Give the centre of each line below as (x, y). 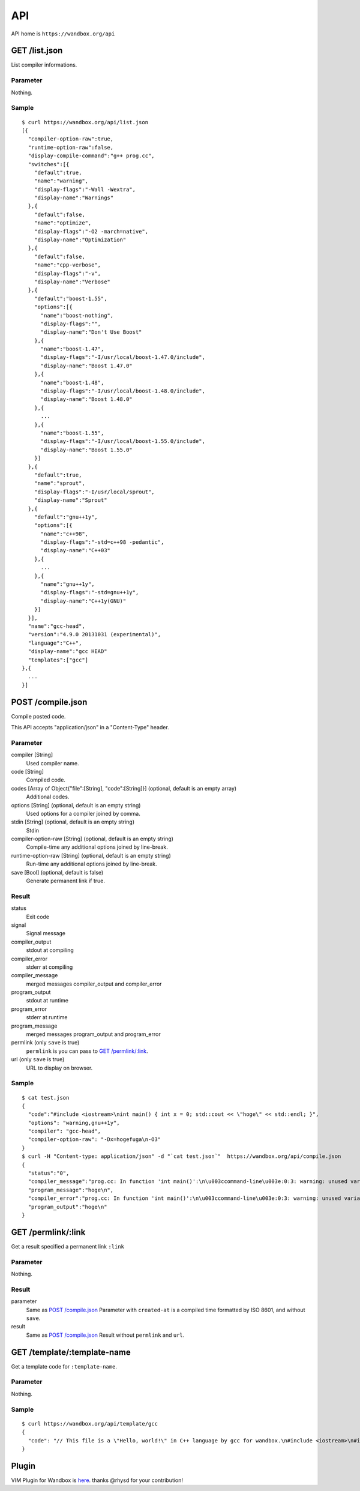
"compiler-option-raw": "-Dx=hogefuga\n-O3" (94, 1140)
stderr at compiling (49, 967)
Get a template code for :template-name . (64, 1366)
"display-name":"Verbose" (72, 282)
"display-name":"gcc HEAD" (67, 652)
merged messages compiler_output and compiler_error (94, 984)
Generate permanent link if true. (65, 881)
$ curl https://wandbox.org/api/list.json (85, 122)
